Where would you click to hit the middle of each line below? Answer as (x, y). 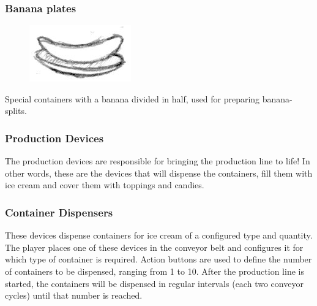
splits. (16, 111)
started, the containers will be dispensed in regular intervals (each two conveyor (154, 283)
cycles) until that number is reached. (74, 295)
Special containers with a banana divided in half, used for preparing (132, 98)
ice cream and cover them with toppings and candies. (105, 185)
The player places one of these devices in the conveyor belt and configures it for (154, 247)
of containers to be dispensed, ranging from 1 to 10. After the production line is (155, 271)
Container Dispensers (59, 212)
